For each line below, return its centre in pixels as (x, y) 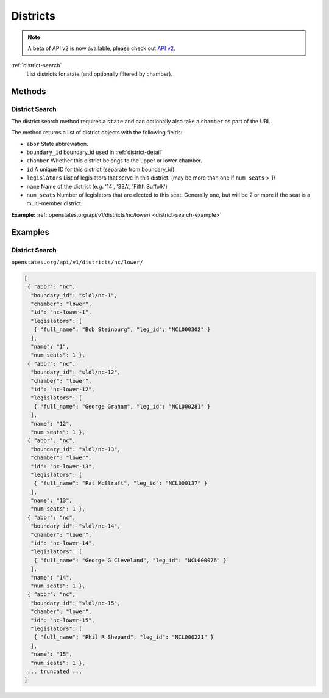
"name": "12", (52, 424)
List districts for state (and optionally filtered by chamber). (100, 74)
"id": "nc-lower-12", (63, 389)
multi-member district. (55, 203)
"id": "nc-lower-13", (63, 466)
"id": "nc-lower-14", (63, 543)
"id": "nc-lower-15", (63, 620)
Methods (29, 91)
